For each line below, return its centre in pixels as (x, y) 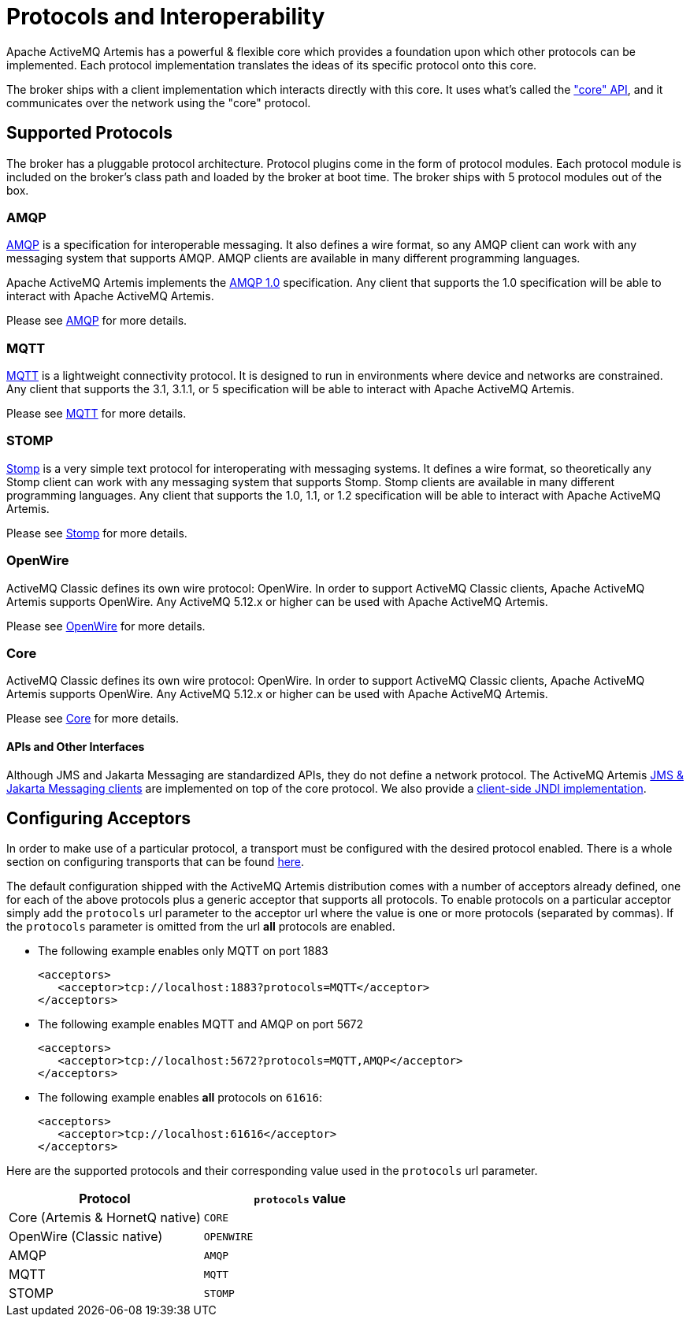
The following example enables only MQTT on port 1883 (183, 951)
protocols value (300, 1199)
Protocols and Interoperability (166, 17)
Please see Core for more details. (93, 719)
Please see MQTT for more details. (96, 414)
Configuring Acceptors (99, 818)
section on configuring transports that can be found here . (156, 862)
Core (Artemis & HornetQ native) (105, 1218)
